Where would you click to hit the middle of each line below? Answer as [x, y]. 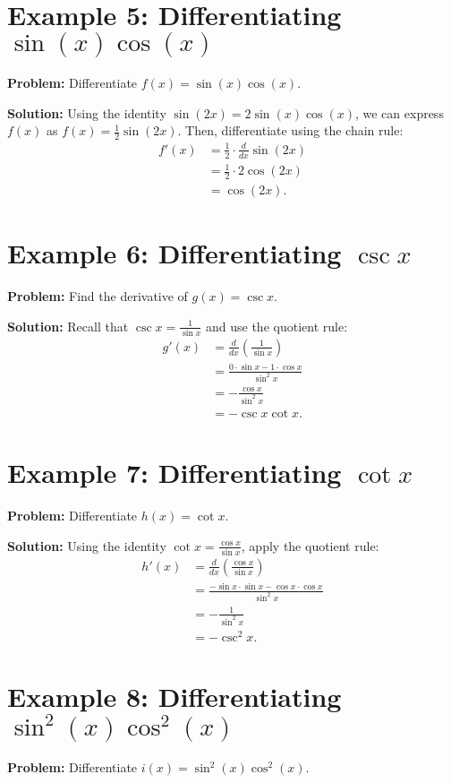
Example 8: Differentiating [174, 697]
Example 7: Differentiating [174, 473]
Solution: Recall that [68, 326]
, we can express [399, 112]
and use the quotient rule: [277, 326]
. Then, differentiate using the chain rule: [290, 130]
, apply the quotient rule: [310, 545]
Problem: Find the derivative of [98, 296]
